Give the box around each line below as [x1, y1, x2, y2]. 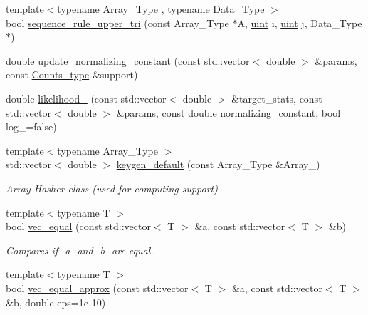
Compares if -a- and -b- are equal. [6, 242, 154, 257]
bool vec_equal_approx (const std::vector [6, 280, 189, 295]
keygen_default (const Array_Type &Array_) [116, 157, 320, 172]
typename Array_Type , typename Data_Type [57, 1, 265, 16]
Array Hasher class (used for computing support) [6, 180, 218, 195]
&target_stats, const [231, 91, 322, 105]
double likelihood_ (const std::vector [6, 91, 167, 105]
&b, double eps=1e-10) [6, 294, 106, 309]
